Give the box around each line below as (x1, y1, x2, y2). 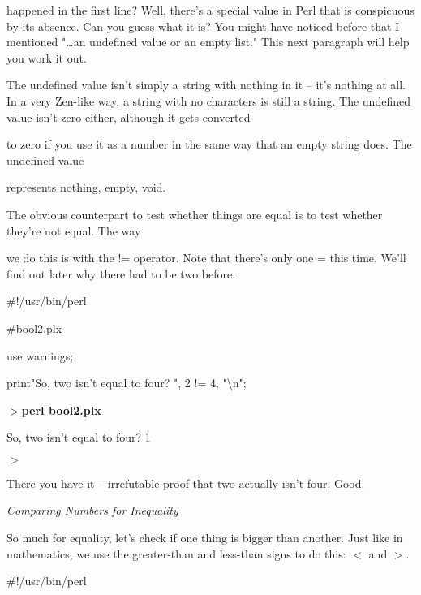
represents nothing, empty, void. (6, 179, 166, 196)
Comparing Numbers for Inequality (6, 502, 178, 519)
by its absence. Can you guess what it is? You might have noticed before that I (6, 17, 400, 34)
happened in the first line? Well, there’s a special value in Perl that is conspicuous (6, 2, 415, 18)
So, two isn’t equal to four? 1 (6, 429, 151, 446)
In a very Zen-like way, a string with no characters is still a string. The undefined (6, 92, 410, 109)
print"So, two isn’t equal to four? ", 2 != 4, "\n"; (6, 374, 247, 391)
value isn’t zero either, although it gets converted (6, 108, 251, 125)
